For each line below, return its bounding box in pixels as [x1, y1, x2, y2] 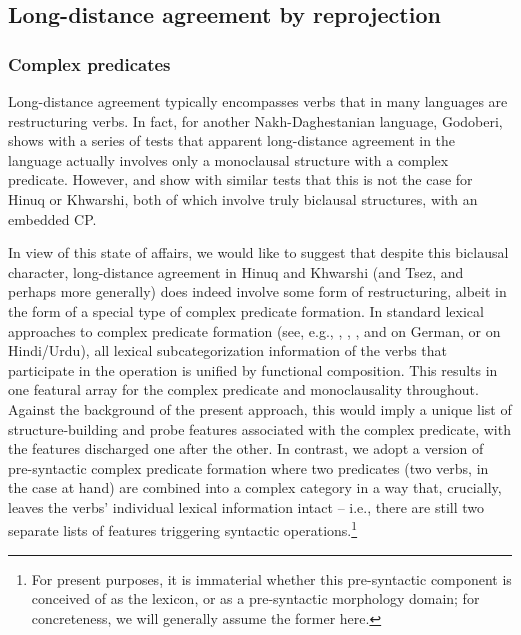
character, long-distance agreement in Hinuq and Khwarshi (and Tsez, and [8, 261, 464, 282]
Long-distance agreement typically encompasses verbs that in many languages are [8, 91, 508, 111]
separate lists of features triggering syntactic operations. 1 [8, 517, 358, 541]
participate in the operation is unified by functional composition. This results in [8, 359, 498, 380]
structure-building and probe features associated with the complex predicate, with [8, 418, 511, 439]
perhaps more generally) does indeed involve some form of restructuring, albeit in [8, 281, 507, 302]
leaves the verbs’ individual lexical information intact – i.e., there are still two [8, 496, 484, 517]
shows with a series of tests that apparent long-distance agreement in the [8, 130, 456, 151]
